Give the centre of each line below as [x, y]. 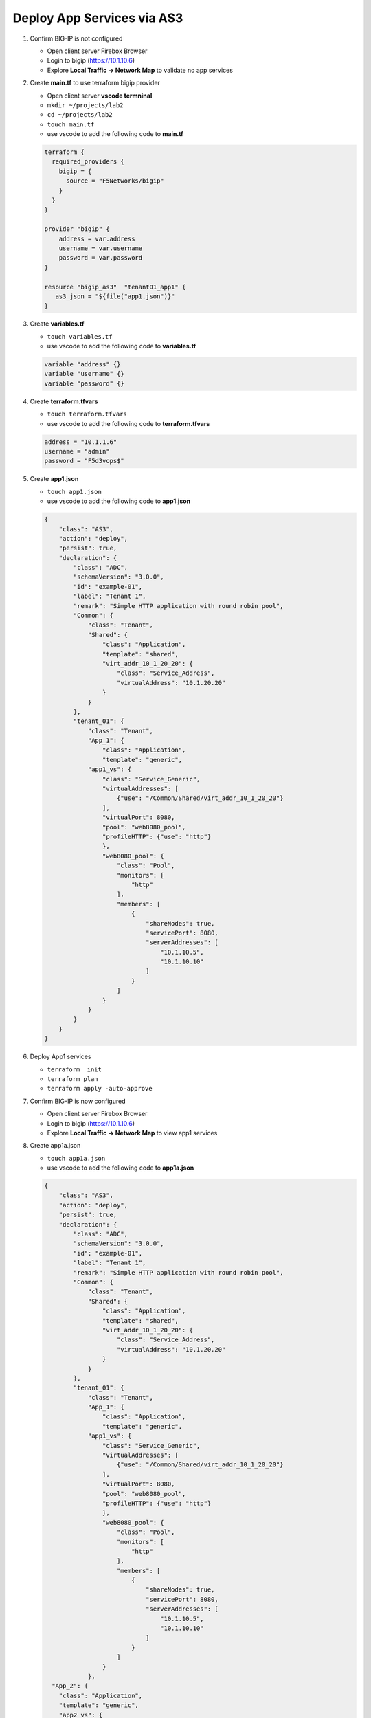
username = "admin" [77, 451]
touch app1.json [75, 492]
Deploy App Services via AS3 [98, 18]
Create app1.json [54, 479]
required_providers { [88, 162]
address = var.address [97, 238]
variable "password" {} [85, 383]
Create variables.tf [57, 324]
